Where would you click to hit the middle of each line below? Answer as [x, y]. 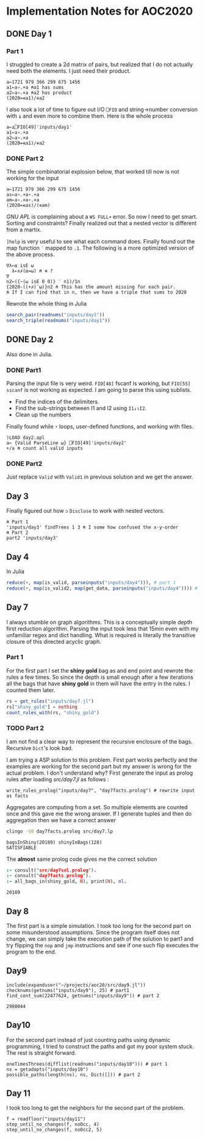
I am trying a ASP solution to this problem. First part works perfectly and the [102, 760]
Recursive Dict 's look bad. [40, 748]
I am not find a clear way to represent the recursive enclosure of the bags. [100, 741]
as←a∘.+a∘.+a [23, 195]
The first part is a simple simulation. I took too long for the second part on [99, 926]
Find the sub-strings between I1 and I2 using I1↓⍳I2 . [81, 408]
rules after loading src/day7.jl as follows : [58, 779]
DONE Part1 [24, 370]
